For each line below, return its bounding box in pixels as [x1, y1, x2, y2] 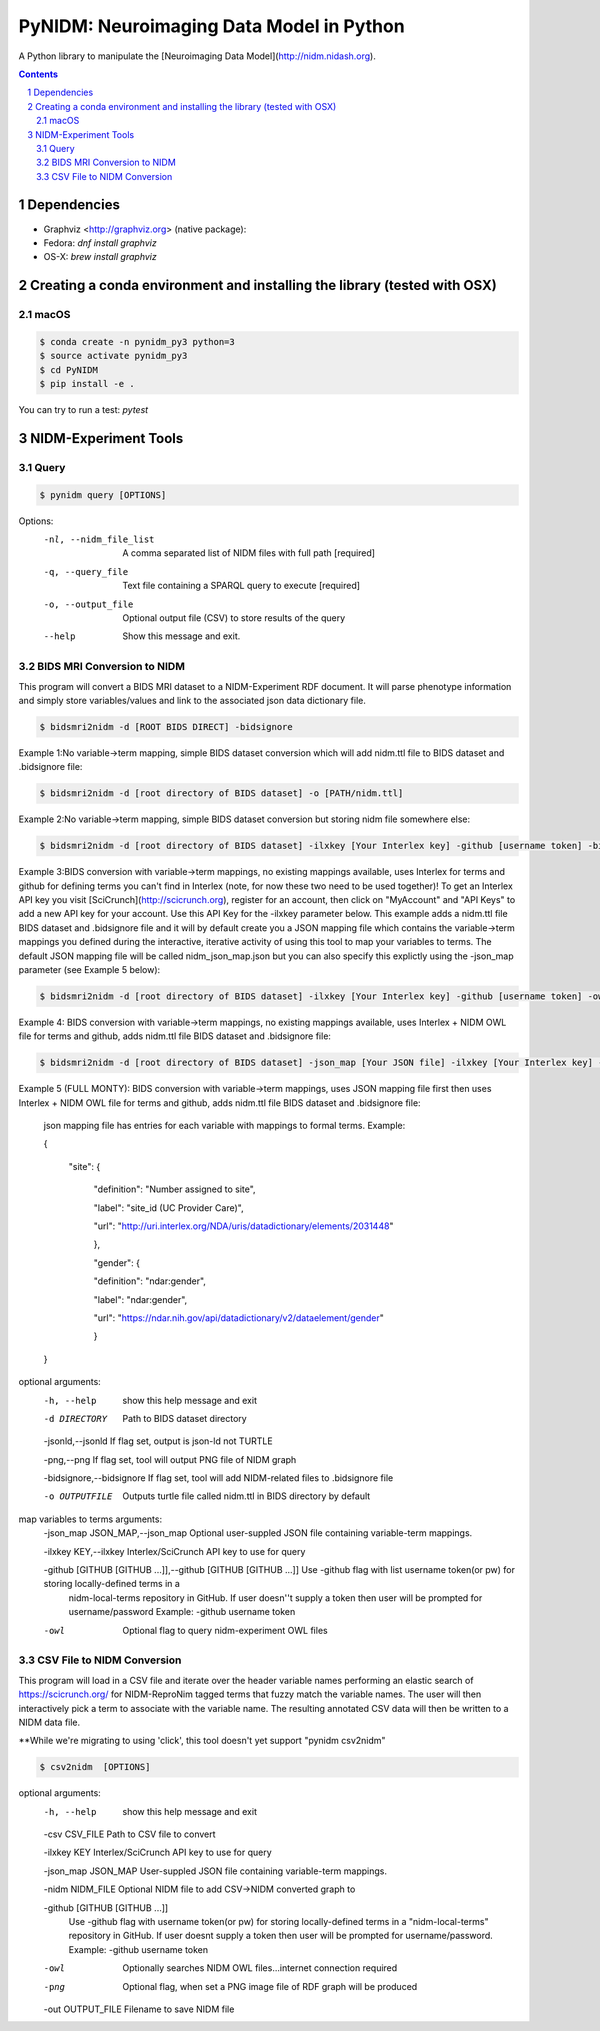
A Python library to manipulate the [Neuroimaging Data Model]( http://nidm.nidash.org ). [18, 50, 377, 62]
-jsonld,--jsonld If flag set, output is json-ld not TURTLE [43, 1435, 274, 1447]
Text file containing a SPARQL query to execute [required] [122, 580, 360, 592]
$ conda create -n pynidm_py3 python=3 [39, 336, 235, 347]
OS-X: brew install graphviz [43, 251, 157, 263]
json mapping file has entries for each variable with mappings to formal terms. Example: [43, 1120, 406, 1132]
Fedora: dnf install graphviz [43, 236, 157, 249]
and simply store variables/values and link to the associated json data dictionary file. [18, 694, 367, 706]
